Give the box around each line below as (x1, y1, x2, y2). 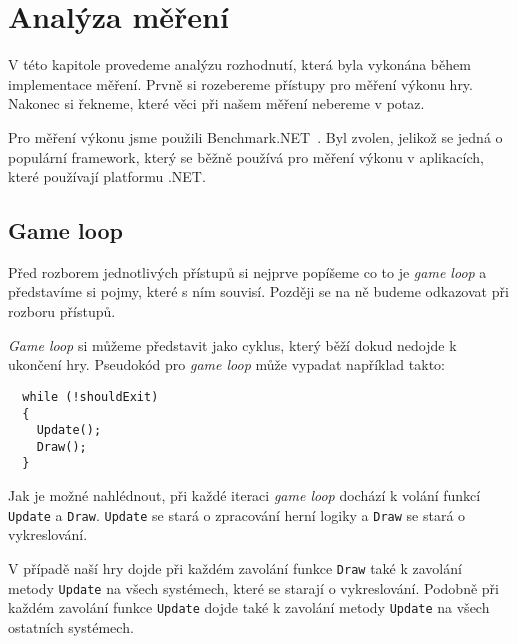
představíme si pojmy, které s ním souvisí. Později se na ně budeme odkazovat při (8, 281, 509, 302)
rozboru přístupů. (8, 301, 116, 322)
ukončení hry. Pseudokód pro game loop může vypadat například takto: (8, 354, 445, 375)
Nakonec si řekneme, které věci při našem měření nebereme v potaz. (8, 93, 425, 114)
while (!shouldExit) (22, 389, 159, 404)
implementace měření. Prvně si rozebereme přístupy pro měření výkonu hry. (8, 73, 473, 94)
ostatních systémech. (8, 616, 134, 637)
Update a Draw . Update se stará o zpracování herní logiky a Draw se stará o (8, 504, 466, 525)
